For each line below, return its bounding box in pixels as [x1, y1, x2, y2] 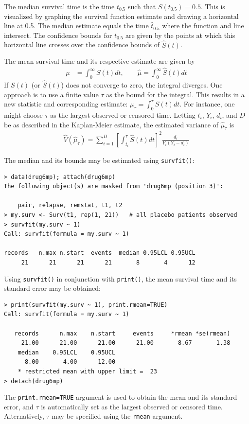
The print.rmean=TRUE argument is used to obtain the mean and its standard [4, 392, 237, 402]
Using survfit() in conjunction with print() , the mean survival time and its [4, 273, 237, 283]
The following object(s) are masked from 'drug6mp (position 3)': [4, 183, 224, 190]
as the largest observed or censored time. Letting [50, 110, 196, 120]
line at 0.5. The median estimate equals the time [4, 20, 149, 31]
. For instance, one [179, 99, 235, 109]
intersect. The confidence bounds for [4, 30, 112, 40]
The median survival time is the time [4, 1, 115, 11]
